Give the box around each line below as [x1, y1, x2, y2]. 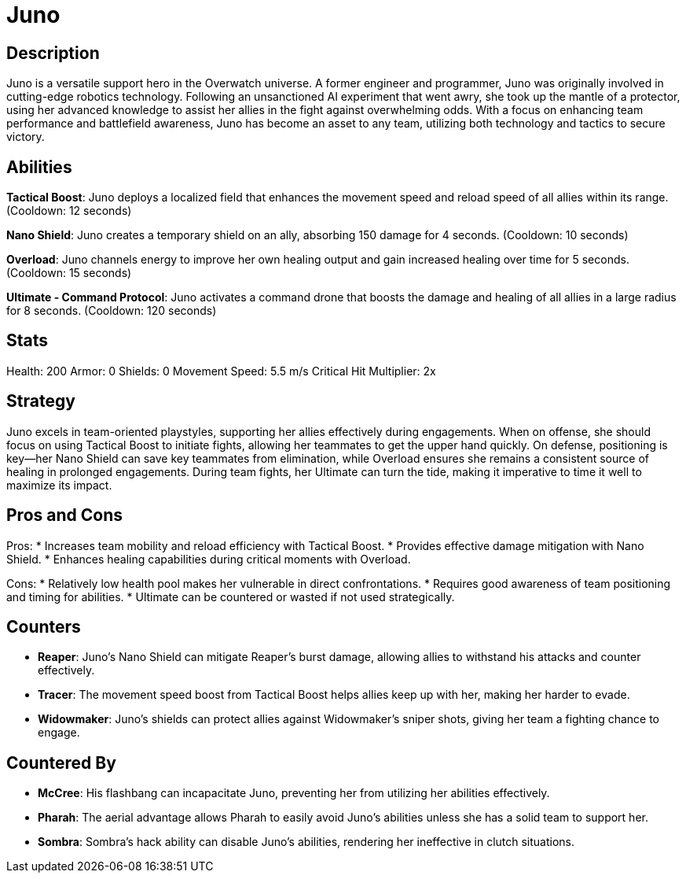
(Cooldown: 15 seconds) [6, 266, 132, 280]
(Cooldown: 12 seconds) [6, 204, 132, 218]
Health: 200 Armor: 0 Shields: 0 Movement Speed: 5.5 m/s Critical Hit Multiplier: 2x [6, 364, 436, 378]
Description [6, 42, 100, 63]
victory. [6, 130, 45, 144]
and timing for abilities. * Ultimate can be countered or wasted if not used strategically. [6, 589, 455, 604]
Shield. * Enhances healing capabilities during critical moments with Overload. [6, 552, 411, 566]
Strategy [6, 391, 75, 412]
